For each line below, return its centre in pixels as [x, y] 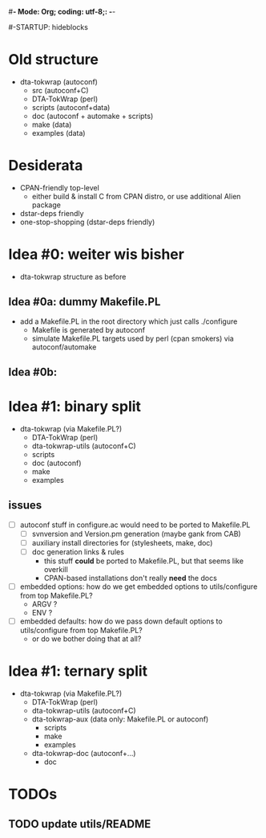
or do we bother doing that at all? [87, 639]
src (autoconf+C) [60, 90]
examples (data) [58, 133]
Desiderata [46, 166]
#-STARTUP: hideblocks [48, 27]
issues [25, 505]
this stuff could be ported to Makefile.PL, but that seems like [144, 561]
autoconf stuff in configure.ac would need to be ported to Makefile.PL [135, 525]
